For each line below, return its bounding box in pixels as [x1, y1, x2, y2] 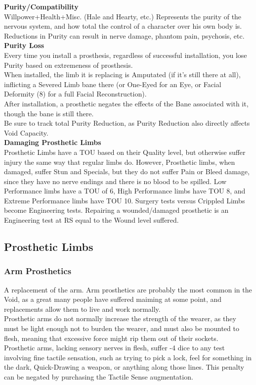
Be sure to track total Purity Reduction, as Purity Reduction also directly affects [4, 118, 250, 128]
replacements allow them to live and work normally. [4, 303, 161, 314]
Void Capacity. [4, 127, 48, 138]
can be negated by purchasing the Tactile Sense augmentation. [4, 372, 193, 382]
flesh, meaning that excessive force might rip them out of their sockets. [4, 333, 218, 343]
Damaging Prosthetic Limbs [4, 137, 101, 147]
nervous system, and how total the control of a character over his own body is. [4, 21, 242, 31]
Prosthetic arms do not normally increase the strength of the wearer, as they [4, 313, 236, 324]
